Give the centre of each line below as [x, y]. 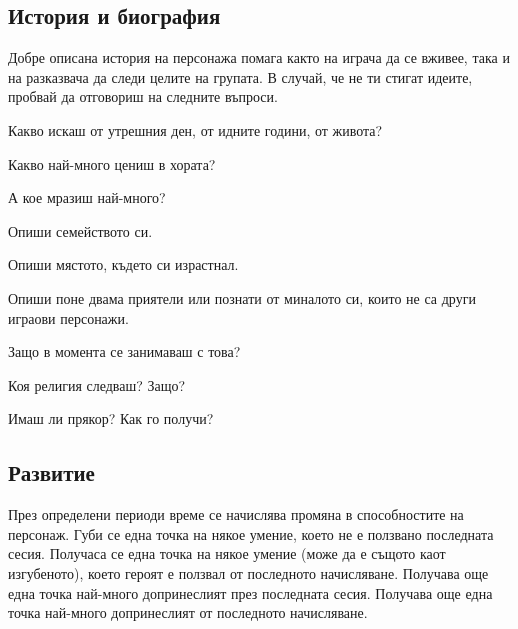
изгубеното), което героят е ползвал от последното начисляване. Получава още [248, 572]
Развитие [51, 472]
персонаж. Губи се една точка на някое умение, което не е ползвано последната [251, 533]
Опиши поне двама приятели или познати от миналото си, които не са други [242, 297]
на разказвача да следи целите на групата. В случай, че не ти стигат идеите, [240, 76]
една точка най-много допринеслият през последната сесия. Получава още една [250, 592]
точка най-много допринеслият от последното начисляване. [188, 612]
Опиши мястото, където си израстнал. [123, 264]
